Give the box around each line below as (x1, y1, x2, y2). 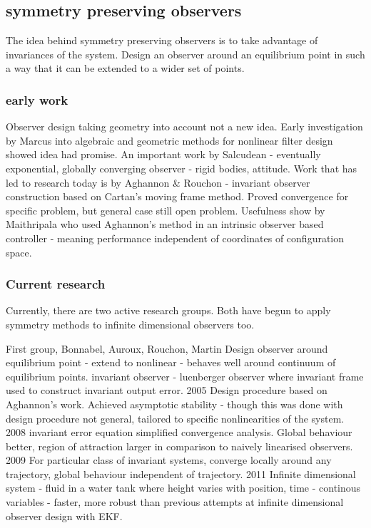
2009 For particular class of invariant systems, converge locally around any (6, 452, 332, 467)
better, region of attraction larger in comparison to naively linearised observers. (6, 438, 353, 453)
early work (6, 90, 68, 108)
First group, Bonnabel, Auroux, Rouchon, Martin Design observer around (6, 341, 328, 356)
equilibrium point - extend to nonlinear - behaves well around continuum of (6, 355, 336, 370)
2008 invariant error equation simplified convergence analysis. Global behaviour (6, 425, 352, 440)
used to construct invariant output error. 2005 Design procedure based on (6, 383, 327, 398)
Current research (6, 275, 106, 293)
